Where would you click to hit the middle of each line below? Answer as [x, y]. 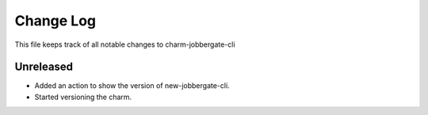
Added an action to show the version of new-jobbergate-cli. [132, 86]
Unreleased [44, 67]
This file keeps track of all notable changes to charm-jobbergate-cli [125, 44]
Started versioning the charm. [83, 97]
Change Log [55, 21]
